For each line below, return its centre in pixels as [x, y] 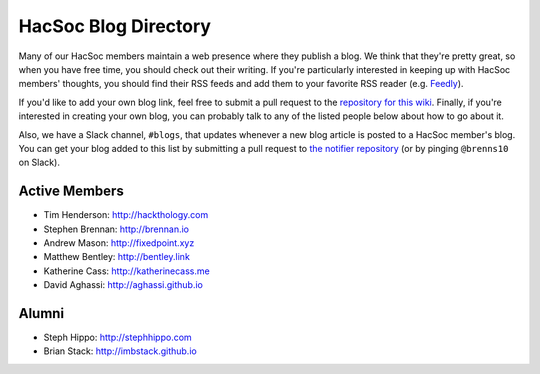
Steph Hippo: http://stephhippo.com [117, 337]
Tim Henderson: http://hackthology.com [126, 215]
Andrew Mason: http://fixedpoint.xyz [119, 242]
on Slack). [39, 162]
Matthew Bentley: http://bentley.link [116, 257]
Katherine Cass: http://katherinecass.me [126, 271]
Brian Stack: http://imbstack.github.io [120, 351]
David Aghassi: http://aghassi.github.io [123, 285]
